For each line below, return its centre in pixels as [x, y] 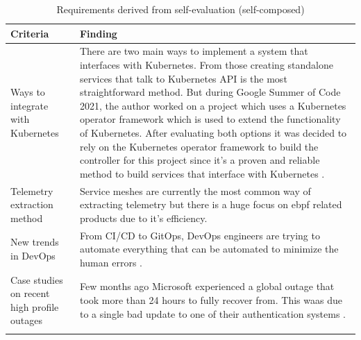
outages [26, 320]
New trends [35, 242]
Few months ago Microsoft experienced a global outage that [207, 286]
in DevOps [33, 256]
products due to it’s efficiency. [143, 218]
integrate [30, 105]
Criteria [30, 33]
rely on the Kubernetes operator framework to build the [199, 146]
